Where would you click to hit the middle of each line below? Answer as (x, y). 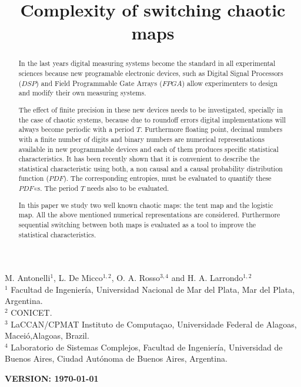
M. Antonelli (28, 278)
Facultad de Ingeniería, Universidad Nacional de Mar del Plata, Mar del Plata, (153, 289)
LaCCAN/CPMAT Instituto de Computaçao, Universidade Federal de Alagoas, (154, 324)
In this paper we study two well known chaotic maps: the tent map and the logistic (146, 205)
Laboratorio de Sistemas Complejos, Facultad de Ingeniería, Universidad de (147, 347)
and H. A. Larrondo (207, 278)
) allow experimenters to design (230, 83)
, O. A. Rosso (136, 278)
